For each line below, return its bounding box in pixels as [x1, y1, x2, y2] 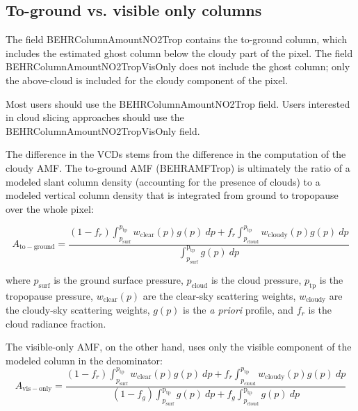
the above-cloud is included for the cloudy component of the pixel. [6, 72, 288, 87]
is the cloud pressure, [211, 272, 302, 287]
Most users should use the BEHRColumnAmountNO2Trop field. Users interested [6, 96, 350, 111]
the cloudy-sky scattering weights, [6, 302, 150, 316]
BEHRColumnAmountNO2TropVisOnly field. [6, 123, 200, 138]
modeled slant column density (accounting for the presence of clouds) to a [6, 174, 320, 188]
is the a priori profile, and [183, 302, 294, 316]
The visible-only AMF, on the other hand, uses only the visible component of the [6, 339, 352, 354]
